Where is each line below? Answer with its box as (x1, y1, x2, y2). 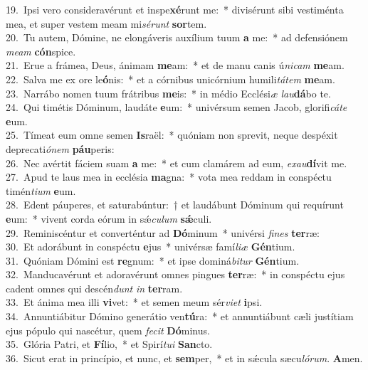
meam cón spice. (6, 43, 76, 58)
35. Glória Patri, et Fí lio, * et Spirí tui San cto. (6, 337, 213, 351)
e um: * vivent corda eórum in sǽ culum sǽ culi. (6, 211, 212, 226)
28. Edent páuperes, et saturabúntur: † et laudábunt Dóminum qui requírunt (6, 197, 344, 212)
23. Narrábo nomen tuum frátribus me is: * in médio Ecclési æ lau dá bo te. (6, 85, 331, 100)
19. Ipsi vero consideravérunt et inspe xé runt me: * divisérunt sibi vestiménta (6, 2, 344, 16)
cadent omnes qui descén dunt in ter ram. (6, 280, 183, 295)
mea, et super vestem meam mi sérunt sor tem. (6, 16, 207, 31)
